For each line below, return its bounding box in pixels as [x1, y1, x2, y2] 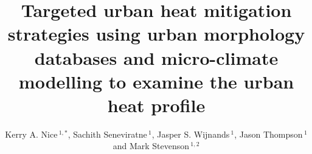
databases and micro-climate [34, 45, 279, 70]
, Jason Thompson [234, 127, 303, 140]
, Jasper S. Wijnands [151, 127, 230, 140]
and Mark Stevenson [113, 139, 190, 152]
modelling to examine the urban [18, 69, 294, 93]
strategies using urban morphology [7, 21, 305, 46]
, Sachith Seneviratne [68, 127, 147, 140]
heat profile [107, 92, 206, 117]
